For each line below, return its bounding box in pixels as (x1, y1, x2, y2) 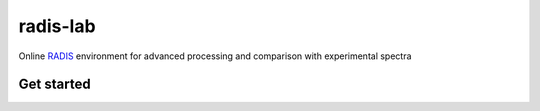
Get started (18, 76, 91, 93)
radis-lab (18, 15, 96, 37)
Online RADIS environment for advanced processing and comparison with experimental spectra (18, 50, 412, 62)
